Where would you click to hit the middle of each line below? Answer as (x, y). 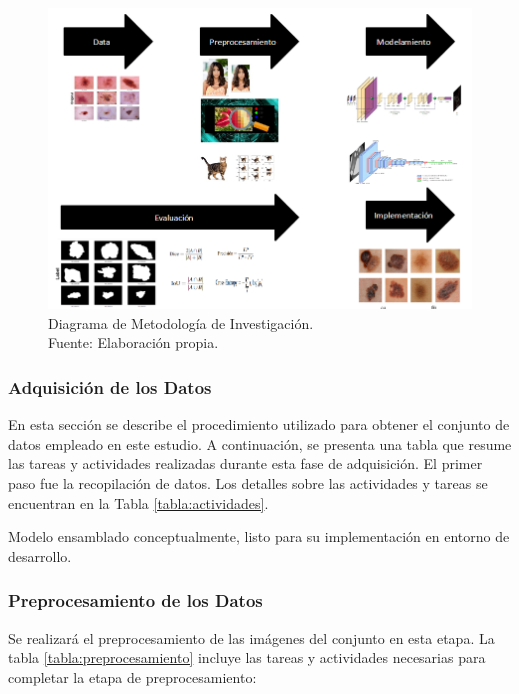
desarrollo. (40, 555)
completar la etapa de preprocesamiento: (132, 676)
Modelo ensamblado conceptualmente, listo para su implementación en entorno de (259, 536)
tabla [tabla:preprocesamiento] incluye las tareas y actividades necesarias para (247, 657)
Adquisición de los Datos (110, 386)
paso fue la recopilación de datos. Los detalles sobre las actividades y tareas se (248, 483)
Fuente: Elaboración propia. (133, 342)
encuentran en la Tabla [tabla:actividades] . (138, 502)
